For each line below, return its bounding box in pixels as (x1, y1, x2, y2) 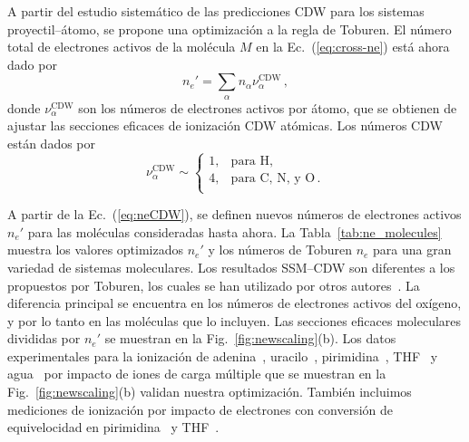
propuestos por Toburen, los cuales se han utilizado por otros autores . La (7, 275, 420, 294)
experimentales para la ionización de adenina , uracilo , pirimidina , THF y (7, 346, 438, 365)
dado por (7, 54, 57, 73)
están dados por (7, 133, 96, 152)
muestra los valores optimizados (7, 240, 184, 259)
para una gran (373, 240, 452, 259)
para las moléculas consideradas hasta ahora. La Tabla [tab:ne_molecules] (27, 222, 442, 241)
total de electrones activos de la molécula (7, 37, 236, 56)
